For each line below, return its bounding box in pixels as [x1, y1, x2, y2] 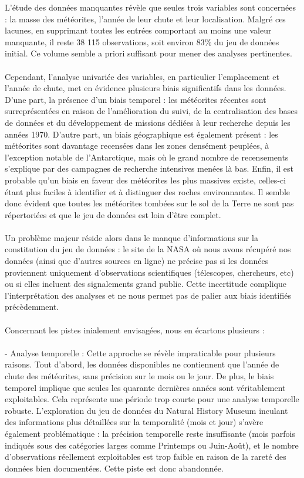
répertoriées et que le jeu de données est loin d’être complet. [5, 208, 221, 220]
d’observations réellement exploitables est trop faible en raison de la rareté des [5, 450, 286, 463]
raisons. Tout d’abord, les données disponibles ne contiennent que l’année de [5, 358, 279, 370]
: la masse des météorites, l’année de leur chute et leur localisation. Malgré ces [5, 12, 286, 25]
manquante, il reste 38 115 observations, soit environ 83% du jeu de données [5, 35, 279, 48]
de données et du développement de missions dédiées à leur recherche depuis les [5, 116, 291, 128]
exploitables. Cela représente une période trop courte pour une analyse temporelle [5, 393, 299, 405]
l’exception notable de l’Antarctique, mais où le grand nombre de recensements [5, 151, 289, 163]
